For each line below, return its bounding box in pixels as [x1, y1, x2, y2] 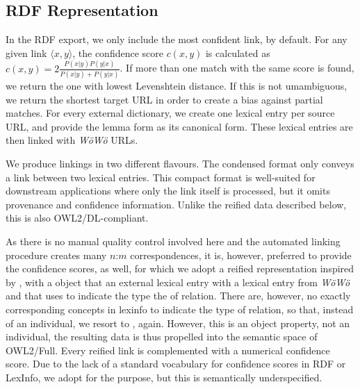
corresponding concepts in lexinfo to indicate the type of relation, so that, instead [6, 301, 354, 316]
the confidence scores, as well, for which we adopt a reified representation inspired [6, 261, 354, 276]
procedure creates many [6, 247, 107, 262]
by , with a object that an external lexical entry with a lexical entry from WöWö [6, 274, 350, 289]
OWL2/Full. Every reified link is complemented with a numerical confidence [6, 342, 330, 357]
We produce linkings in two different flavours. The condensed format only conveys [6, 156, 354, 170]
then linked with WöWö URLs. [6, 133, 138, 147]
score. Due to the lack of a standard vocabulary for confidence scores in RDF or [6, 356, 346, 371]
